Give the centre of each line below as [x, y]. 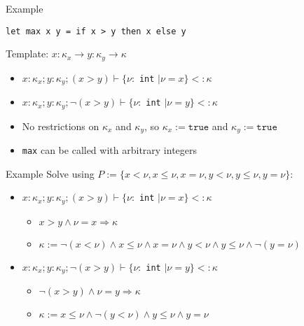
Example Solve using [50, 173]
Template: [27, 54]
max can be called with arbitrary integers [110, 150]
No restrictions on [61, 126]
